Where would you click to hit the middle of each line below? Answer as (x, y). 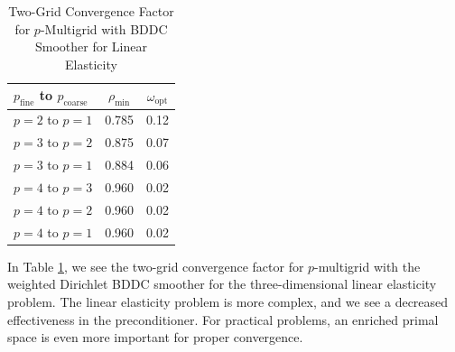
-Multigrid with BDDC (104, 28)
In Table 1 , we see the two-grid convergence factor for (156, 266)
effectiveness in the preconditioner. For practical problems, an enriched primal (223, 319)
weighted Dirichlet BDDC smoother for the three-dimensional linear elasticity (222, 284)
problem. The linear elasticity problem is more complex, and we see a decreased (228, 301)
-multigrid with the (367, 266)
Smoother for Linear (91, 46)
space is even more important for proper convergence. (155, 337)
